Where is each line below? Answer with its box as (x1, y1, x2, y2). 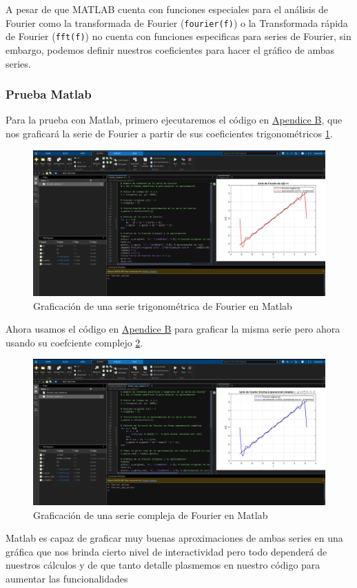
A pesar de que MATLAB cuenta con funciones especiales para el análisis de (6, 2, 328, 16)
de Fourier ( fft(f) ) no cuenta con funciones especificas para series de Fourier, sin (6, 29, 351, 43)
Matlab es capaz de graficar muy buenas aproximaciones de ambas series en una (6, 531, 343, 545)
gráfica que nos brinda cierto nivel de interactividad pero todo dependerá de (6, 544, 327, 558)
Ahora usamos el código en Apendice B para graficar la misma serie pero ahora (6, 322, 340, 336)
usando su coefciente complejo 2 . (6, 335, 143, 349)
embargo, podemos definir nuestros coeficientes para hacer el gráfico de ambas (6, 42, 334, 57)
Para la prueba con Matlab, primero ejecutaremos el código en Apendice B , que (6, 112, 343, 127)
